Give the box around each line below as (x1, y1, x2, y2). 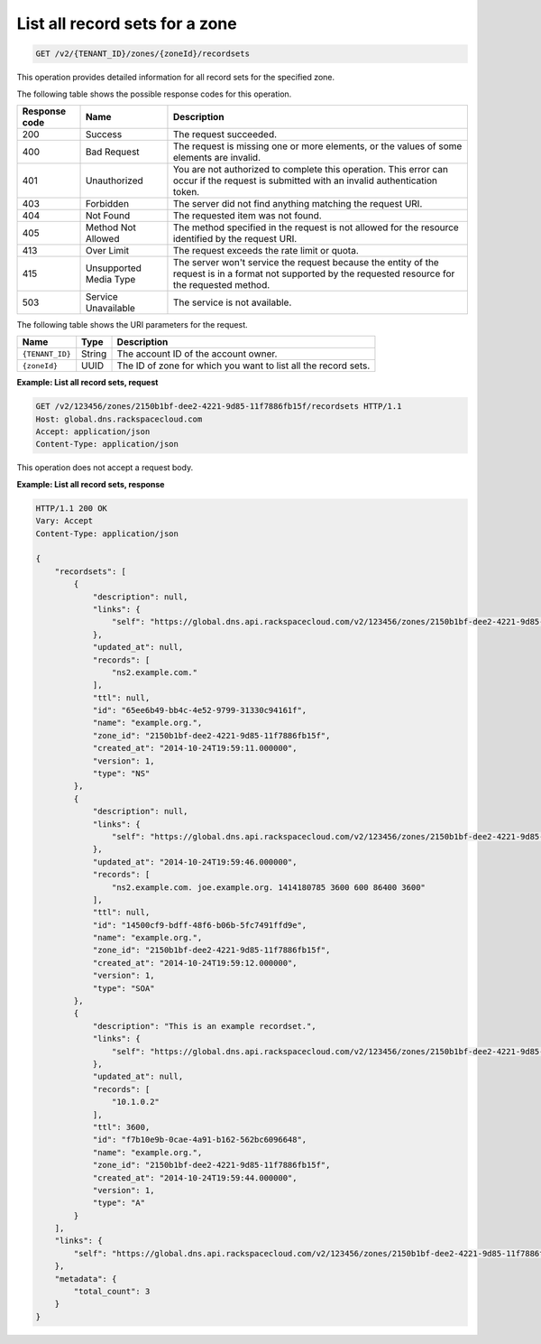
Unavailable (85, 301, 135, 314)
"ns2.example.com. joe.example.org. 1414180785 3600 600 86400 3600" (111, 882, 426, 893)
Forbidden (85, 197, 130, 209)
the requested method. (172, 278, 270, 291)
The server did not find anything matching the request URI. (172, 197, 423, 209)
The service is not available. (172, 296, 292, 309)
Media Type (85, 273, 136, 285)
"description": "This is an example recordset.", (92, 1021, 316, 1031)
